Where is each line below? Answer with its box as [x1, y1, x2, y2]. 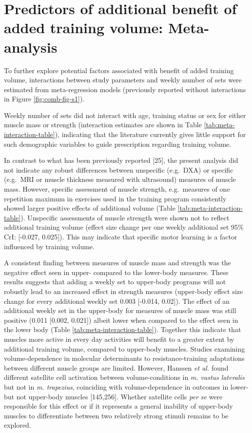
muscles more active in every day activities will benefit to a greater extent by [4, 334, 234, 344]
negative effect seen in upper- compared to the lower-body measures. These [4, 267, 229, 277]
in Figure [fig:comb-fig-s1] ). [4, 94, 85, 104]
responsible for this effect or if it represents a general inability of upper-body [4, 401, 233, 411]
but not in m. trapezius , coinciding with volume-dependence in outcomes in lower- [4, 381, 249, 392]
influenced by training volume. [4, 241, 95, 251]
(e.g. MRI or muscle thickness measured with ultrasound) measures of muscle [4, 174, 236, 184]
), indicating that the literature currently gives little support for [55, 129, 246, 139]
